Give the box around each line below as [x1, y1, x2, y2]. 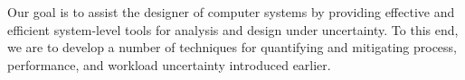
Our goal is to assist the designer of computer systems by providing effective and [7, 3, 455, 21]
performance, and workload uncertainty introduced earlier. [7, 55, 331, 74]
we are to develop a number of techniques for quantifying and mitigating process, [7, 38, 458, 57]
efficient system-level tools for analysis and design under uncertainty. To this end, [7, 20, 459, 39]
